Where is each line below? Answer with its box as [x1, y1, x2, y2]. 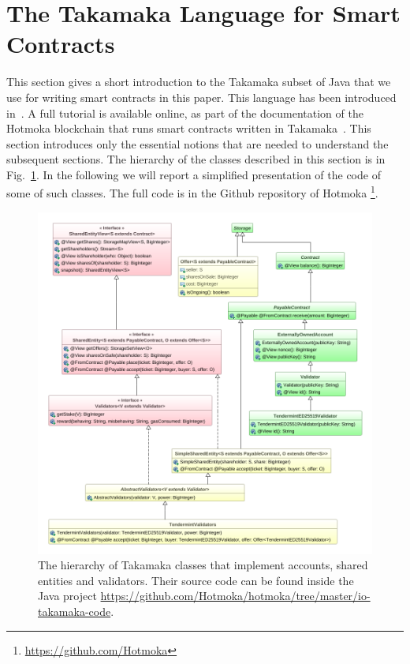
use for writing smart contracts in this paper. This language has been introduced [6, 88, 397, 105]
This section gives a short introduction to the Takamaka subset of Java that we [6, 73, 391, 90]
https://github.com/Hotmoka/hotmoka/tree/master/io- [100, 587, 371, 604]
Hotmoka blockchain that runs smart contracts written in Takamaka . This [6, 120, 371, 137]
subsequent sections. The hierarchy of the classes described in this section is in [6, 151, 386, 167]
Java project [38, 587, 97, 604]
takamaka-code [38, 603, 111, 620]
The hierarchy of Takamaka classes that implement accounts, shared [38, 557, 368, 573]
